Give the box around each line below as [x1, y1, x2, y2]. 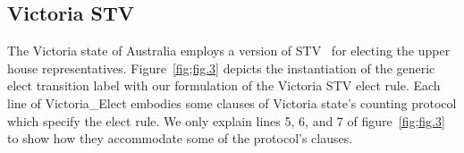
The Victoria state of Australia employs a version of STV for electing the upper [7, 41, 451, 60]
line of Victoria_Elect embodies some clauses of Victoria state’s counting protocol [7, 93, 457, 112]
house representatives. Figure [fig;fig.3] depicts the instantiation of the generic [7, 58, 435, 77]
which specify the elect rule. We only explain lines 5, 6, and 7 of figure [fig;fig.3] [7, 111, 445, 130]
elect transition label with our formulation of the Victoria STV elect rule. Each [7, 76, 441, 95]
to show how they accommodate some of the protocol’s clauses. [7, 129, 353, 148]
